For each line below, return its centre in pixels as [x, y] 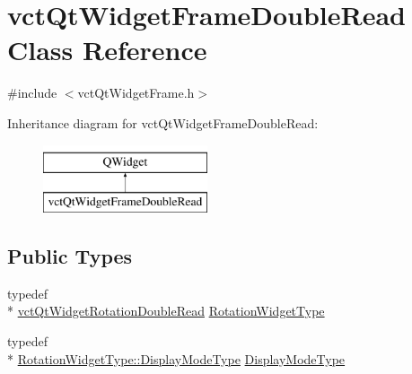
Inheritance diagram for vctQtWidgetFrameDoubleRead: [163, 122]
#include [32, 93]
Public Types [70, 256]
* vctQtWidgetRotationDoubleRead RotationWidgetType [166, 311]
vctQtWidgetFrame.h [136, 93]
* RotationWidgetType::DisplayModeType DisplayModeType [176, 358]
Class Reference [107, 50]
